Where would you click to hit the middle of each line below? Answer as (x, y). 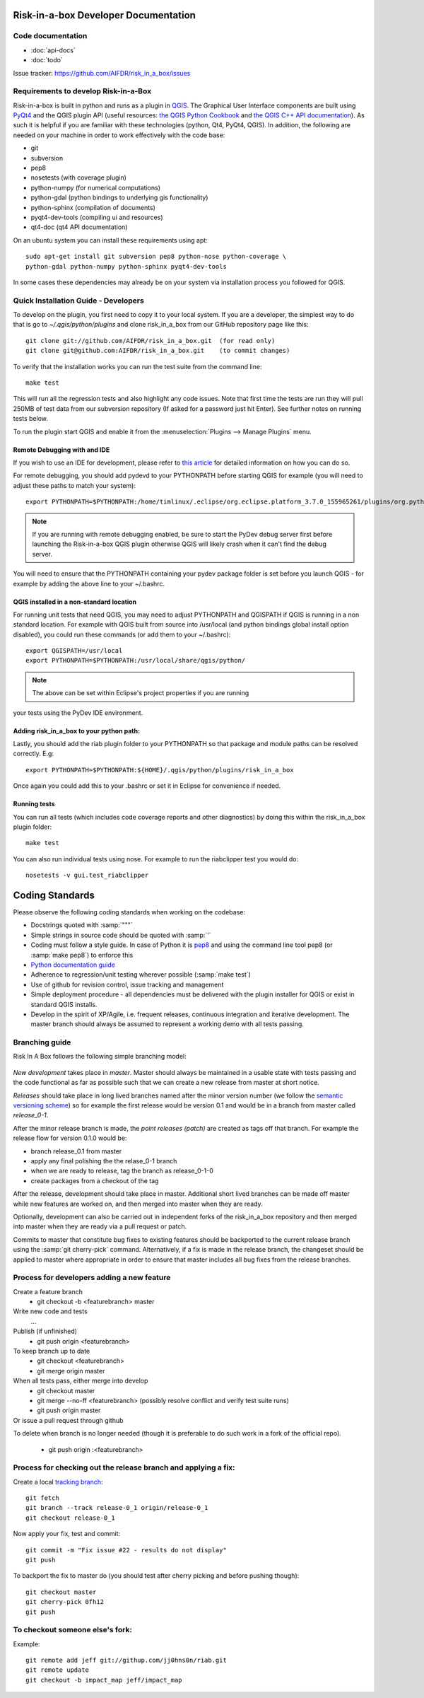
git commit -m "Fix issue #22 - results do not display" (126, 1550)
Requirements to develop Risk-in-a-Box (82, 91)
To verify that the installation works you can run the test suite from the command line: (137, 366)
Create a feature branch (48, 1291)
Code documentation (50, 36)
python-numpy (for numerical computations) (95, 187)
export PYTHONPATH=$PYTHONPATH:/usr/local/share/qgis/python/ (136, 661)
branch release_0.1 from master (76, 1151)
